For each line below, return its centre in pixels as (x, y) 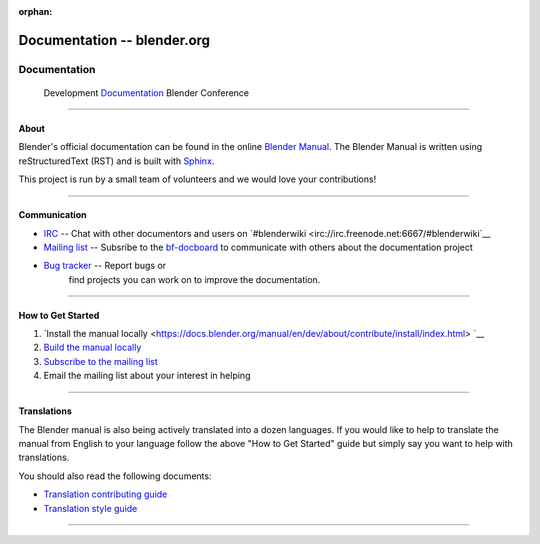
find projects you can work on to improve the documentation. (194, 279)
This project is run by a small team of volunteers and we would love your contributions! (197, 179)
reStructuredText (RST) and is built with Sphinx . (116, 161)
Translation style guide (90, 508)
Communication (52, 215)
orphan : (35, 11)
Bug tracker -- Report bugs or (105, 266)
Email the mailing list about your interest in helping (147, 376)
